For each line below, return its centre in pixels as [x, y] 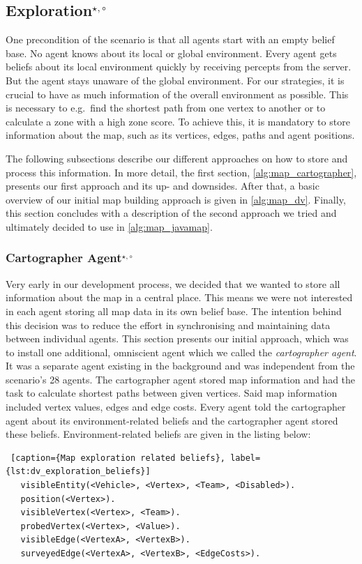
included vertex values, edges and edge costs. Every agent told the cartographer [176, 407]
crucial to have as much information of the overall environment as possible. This [177, 94]
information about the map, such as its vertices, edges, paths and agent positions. [180, 135]
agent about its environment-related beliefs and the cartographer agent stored [172, 420]
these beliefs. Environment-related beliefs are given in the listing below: [158, 434]
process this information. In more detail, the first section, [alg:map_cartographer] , [181, 172]
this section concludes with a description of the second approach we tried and [171, 213]
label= [246, 458]
